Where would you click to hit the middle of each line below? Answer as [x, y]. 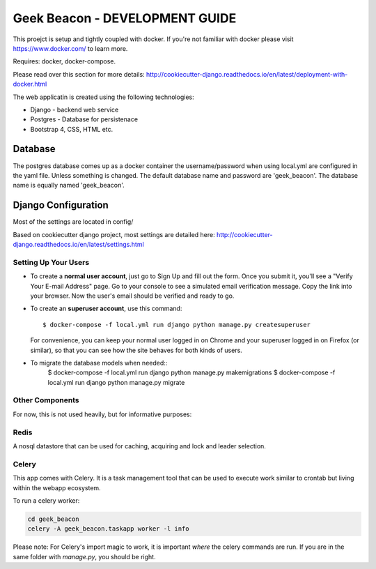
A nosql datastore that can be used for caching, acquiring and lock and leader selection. [139, 446]
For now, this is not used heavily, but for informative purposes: [102, 414]
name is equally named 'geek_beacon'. [69, 185]
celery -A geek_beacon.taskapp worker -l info [108, 529]
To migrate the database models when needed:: [99, 363]
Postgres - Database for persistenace [84, 119]
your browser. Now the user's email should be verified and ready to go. [132, 296]
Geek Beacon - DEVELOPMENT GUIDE [125, 18]
